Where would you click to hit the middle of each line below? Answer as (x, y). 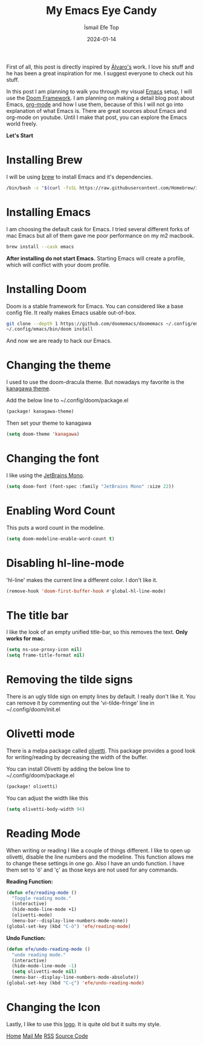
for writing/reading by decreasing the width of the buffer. (77, 757)
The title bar (37, 615)
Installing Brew (44, 160)
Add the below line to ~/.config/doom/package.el (67, 401)
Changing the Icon (53, 1007)
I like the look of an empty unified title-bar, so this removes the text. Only (97, 632)
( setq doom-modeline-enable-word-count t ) (60, 539)
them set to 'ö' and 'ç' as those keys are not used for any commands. (92, 870)
